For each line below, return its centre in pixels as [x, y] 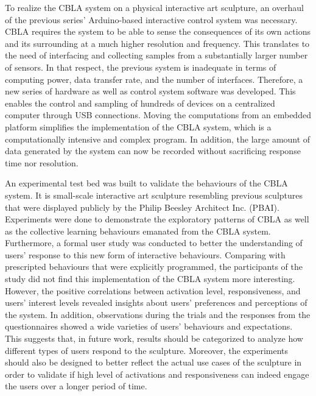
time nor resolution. [42, 162]
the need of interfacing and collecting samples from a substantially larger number [156, 55]
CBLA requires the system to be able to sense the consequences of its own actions [158, 31]
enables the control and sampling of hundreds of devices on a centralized [140, 103]
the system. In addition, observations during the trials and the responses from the [158, 314]
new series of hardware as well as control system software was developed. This [150, 91]
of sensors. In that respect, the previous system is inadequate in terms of [141, 67]
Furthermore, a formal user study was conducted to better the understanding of [154, 243]
